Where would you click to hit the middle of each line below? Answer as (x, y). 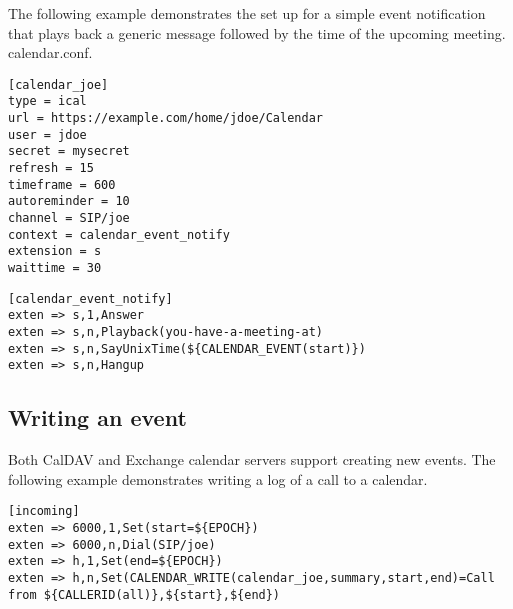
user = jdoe (47, 134)
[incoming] (44, 511)
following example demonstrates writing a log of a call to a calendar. (218, 478)
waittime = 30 (55, 268)
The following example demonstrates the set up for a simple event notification (247, 13)
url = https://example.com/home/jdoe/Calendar (165, 118)
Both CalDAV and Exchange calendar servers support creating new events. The (252, 459)
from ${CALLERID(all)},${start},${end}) (144, 594)
